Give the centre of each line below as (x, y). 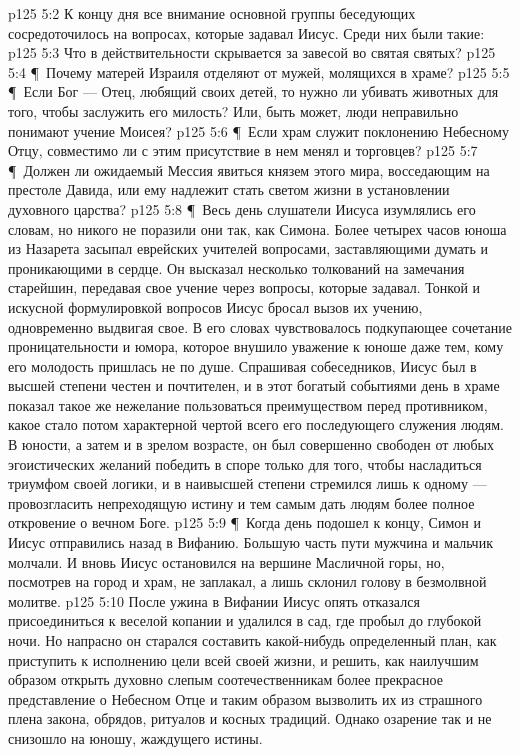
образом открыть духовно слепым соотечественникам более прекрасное (225, 679)
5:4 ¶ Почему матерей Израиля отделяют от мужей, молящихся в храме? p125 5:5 (259, 71)
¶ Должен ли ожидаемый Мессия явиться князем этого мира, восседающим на (249, 169)
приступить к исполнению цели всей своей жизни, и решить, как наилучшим (243, 659)
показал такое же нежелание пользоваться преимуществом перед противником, (248, 404)
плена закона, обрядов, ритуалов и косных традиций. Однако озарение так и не (250, 718)
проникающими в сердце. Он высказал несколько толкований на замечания (236, 267)
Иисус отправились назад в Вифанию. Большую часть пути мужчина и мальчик (250, 542)
